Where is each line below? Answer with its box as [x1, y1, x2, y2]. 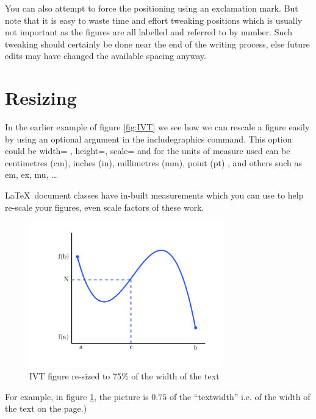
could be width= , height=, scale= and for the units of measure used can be [5, 144, 290, 157]
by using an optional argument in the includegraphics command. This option [5, 132, 292, 145]
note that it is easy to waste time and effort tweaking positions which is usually [5, 13, 303, 26]
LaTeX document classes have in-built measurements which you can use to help [5, 189, 304, 202]
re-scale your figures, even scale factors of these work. [5, 200, 204, 213]
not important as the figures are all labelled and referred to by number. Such [5, 26, 293, 38]
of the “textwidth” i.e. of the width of [169, 390, 311, 403]
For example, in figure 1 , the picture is [5, 390, 149, 403]
